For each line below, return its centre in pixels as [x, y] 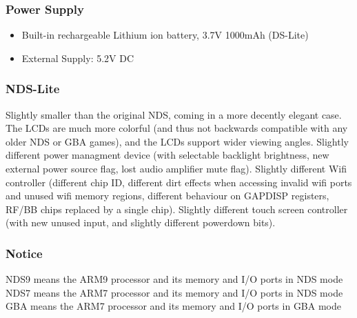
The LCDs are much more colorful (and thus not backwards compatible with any [177, 128]
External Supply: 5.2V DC [78, 58]
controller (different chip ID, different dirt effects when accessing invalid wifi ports [179, 182]
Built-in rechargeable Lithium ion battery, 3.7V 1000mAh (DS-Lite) [165, 35]
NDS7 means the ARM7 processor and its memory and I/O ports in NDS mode [174, 292]
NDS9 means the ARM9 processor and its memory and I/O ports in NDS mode [174, 279]
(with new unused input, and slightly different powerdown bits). [141, 222]
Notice [24, 253]
